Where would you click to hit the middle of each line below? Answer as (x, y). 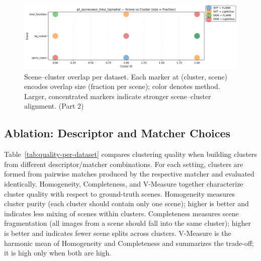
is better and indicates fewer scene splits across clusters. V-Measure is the (118, 233)
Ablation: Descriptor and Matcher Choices (117, 133)
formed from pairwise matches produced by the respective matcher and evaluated (129, 174)
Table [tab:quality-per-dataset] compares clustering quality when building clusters (131, 154)
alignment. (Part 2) (54, 106)
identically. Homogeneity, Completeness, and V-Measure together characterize (124, 183)
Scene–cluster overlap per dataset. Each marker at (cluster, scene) (126, 76)
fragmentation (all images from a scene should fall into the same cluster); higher (127, 223)
